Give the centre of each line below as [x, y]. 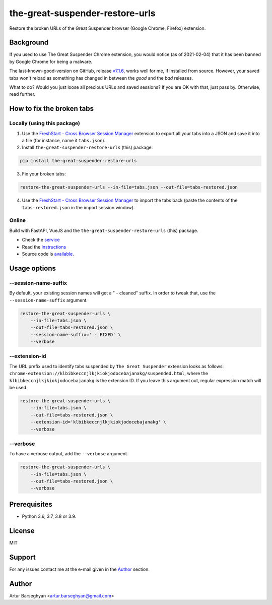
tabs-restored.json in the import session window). [78, 207]
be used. [18, 387]
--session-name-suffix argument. [49, 300]
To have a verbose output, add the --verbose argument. [69, 454]
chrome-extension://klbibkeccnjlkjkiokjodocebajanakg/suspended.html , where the [109, 374]
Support [22, 557]
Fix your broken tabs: [44, 174]
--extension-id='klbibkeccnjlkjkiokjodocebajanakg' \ [98, 422]
